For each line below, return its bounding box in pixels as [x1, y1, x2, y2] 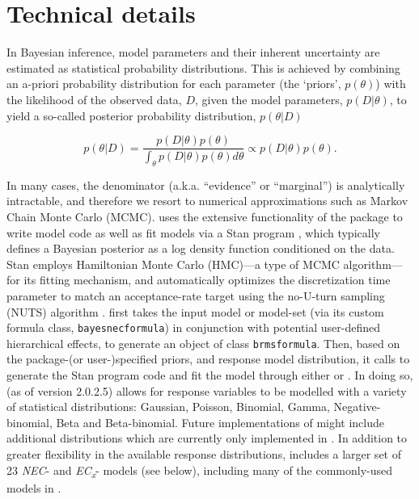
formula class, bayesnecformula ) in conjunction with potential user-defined [6, 319, 381, 336]
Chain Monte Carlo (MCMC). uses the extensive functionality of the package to [6, 208, 403, 224]
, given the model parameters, [195, 90, 343, 107]
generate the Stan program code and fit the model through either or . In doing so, [6, 367, 413, 384]
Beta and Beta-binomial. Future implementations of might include [56, 413, 385, 430]
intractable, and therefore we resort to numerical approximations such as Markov [6, 192, 408, 209]
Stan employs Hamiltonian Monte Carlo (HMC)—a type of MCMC [6, 255, 340, 272]
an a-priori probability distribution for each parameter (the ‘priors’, [6, 75, 341, 92]
